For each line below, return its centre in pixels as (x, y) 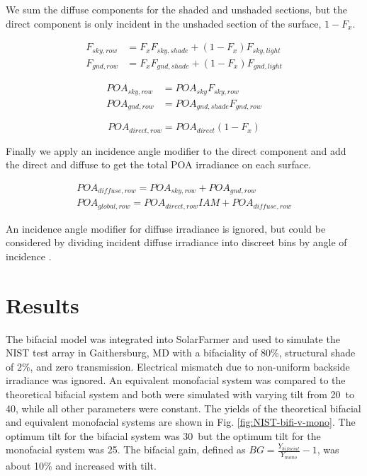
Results (43, 304)
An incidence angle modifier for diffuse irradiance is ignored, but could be (166, 228)
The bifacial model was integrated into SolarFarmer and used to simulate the (173, 338)
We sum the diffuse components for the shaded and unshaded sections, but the (177, 9)
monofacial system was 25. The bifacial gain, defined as (126, 449)
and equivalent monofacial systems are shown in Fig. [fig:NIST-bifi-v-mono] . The (181, 422)
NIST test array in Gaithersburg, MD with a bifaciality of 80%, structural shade (181, 353)
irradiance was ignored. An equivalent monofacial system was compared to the (176, 380)
